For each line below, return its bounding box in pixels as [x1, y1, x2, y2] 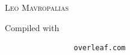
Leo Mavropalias [5, 1, 69, 13]
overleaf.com [73, 44, 126, 53]
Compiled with [5, 21, 60, 33]
